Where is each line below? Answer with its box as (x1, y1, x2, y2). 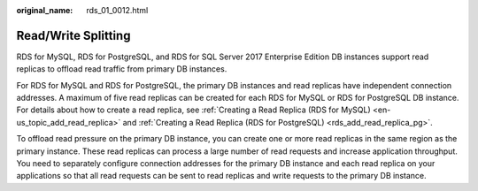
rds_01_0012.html (86, 5, 149, 15)
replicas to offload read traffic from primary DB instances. (16, 64, 227, 74)
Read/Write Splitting (16, 27, 131, 43)
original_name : (16, 5, 73, 15)
